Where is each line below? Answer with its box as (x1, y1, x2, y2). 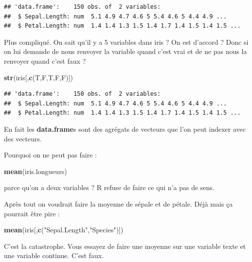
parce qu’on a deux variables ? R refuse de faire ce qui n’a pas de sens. (4, 182, 215, 192)
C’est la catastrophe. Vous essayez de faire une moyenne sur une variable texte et (4, 241, 246, 251)
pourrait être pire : (4, 208, 60, 218)
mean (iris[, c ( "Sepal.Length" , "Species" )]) (4, 225, 124, 235)
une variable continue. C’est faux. (4, 250, 104, 261)
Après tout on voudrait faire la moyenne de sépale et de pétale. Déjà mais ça (4, 198, 233, 209)
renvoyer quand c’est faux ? (4, 55, 86, 66)
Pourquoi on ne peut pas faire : (4, 150, 97, 160)
